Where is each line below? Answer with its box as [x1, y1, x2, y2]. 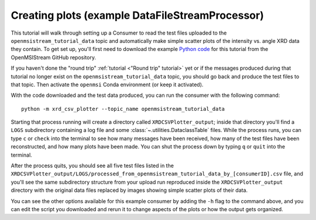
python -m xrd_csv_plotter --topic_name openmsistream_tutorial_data [21, 106, 225, 112]
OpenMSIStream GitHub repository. [11, 53, 97, 61]
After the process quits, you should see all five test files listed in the [11, 162, 174, 170]
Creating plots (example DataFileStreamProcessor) [11, 9, 265, 22]
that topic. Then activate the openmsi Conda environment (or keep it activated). [11, 81, 204, 88]
